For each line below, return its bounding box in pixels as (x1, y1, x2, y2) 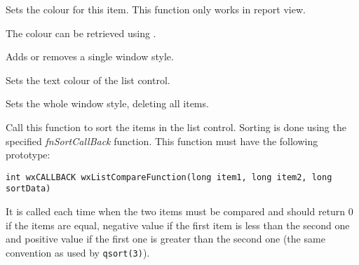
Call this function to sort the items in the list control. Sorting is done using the (6, 119, 346, 134)
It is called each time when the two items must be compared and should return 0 (6, 204, 353, 219)
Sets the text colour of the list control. (6, 72, 170, 87)
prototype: (6, 147, 50, 162)
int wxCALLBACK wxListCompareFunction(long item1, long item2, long (6, 172, 332, 182)
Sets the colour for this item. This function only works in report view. (6, 2, 306, 16)
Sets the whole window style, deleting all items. (6, 96, 209, 111)
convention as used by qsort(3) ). (6, 245, 150, 259)
